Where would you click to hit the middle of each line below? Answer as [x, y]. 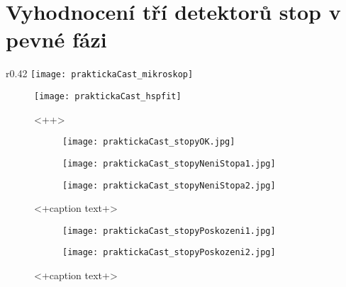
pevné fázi [56, 39]
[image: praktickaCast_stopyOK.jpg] [149, 142]
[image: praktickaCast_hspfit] [108, 96]
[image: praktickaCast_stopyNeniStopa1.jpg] [169, 163]
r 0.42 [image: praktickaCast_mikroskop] [100, 73]
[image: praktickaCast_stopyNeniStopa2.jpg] [169, 185]
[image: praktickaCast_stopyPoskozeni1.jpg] [169, 231]
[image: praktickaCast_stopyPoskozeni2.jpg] [169, 253]
